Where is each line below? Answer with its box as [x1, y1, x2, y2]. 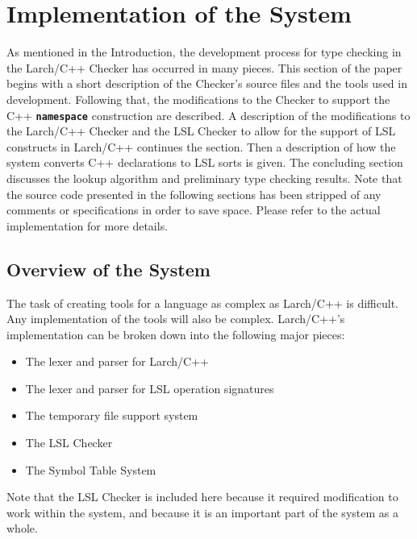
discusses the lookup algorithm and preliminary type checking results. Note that [6, 169, 402, 186]
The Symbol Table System [25, 461, 156, 478]
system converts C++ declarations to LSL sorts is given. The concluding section [6, 154, 403, 171]
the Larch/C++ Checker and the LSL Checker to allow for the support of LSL [6, 122, 396, 139]
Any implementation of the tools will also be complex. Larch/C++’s [6, 310, 345, 327]
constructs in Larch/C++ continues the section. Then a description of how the [6, 138, 396, 155]
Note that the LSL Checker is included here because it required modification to [6, 488, 398, 505]
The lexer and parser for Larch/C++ [25, 353, 209, 370]
